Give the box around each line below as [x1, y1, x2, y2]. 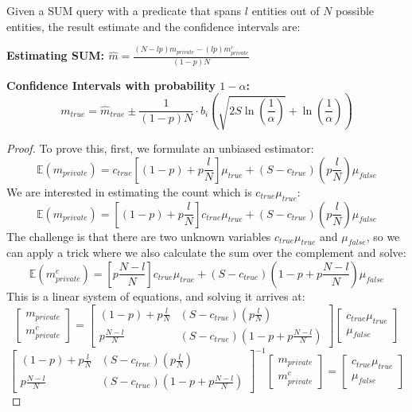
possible [336, 2, 375, 18]
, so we [366, 227, 400, 244]
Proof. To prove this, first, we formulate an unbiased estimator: [6, 140, 314, 157]
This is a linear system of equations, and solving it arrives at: [6, 287, 305, 304]
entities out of [251, 2, 320, 18]
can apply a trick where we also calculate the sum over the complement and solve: [6, 244, 406, 261]
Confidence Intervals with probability [6, 76, 216, 93]
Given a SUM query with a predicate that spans [6, 2, 242, 18]
